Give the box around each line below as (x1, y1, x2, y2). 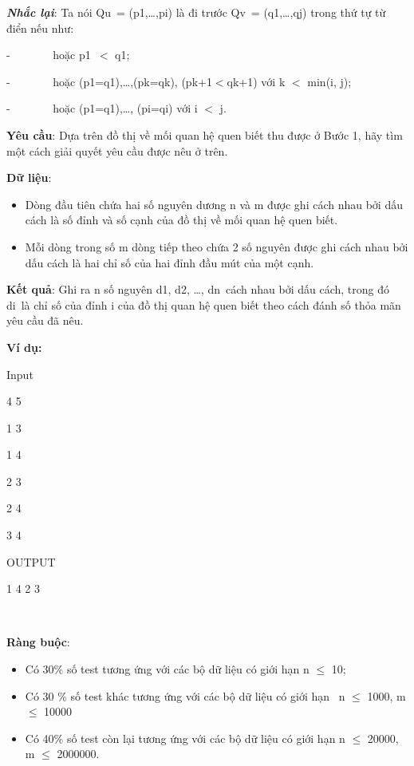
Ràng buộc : (6, 634, 70, 650)
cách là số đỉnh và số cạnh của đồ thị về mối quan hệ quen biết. (25, 211, 338, 228)
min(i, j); (307, 73, 352, 89)
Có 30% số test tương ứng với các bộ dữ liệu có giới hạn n (25, 661, 310, 677)
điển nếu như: (6, 19, 74, 36)
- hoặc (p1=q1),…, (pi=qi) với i (6, 100, 198, 116)
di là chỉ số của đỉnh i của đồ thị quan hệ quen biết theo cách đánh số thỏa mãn (6, 296, 401, 313)
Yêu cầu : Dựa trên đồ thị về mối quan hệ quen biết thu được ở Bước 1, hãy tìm (6, 126, 403, 143)
